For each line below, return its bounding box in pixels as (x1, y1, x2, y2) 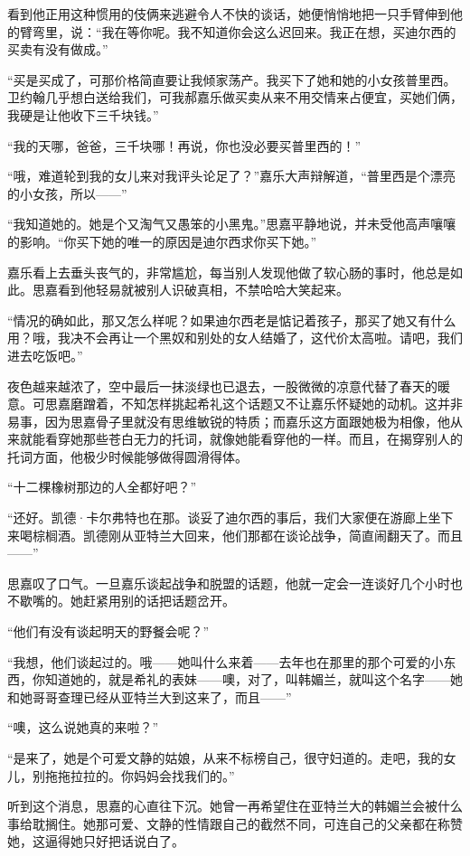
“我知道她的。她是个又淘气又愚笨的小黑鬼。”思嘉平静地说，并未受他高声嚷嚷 (7, 214, 456, 233)
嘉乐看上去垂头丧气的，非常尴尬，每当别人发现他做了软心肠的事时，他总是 (7, 262, 450, 281)
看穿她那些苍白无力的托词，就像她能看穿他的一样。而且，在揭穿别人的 (44, 429, 463, 448)
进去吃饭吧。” (7, 345, 83, 364)
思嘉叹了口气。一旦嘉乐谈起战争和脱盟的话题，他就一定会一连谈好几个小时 (7, 573, 450, 592)
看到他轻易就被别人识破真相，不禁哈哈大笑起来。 (57, 280, 349, 299)
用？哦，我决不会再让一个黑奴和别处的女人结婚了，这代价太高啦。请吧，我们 (7, 328, 463, 347)
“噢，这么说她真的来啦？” (7, 718, 159, 737)
